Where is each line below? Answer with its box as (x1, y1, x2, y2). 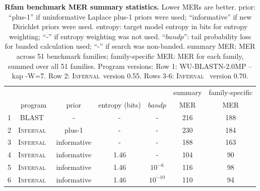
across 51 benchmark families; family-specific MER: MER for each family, (16, 50, 244, 61)
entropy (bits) (98, 99, 141, 110)
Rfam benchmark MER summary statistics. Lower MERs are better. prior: (5, 2, 256, 12)
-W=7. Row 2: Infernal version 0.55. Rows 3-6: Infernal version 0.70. (25, 70, 248, 81)
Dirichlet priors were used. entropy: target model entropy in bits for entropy (13, 21, 248, 32)
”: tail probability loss (183, 31, 251, 41)
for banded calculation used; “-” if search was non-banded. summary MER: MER (5, 41, 255, 51)
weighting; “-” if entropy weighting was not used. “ (9, 31, 166, 41)
